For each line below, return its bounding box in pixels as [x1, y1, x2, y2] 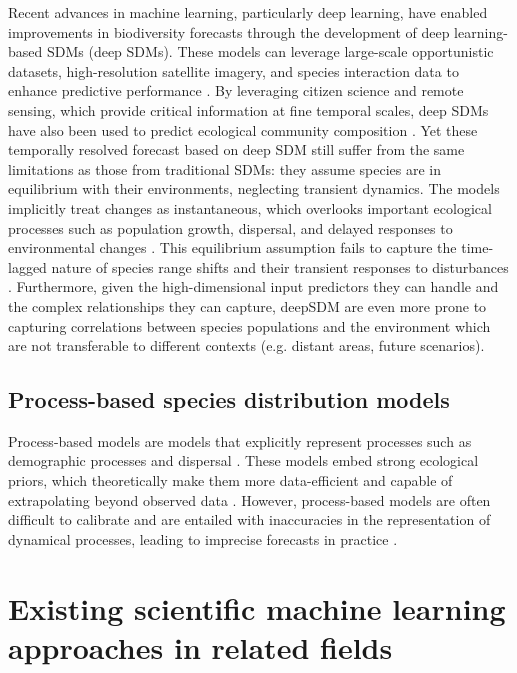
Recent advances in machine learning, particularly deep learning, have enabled [8, 2, 488, 22]
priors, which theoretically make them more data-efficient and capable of [8, 470, 453, 491]
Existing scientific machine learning [8, 587, 506, 628]
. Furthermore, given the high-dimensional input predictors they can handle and [8, 276, 499, 297]
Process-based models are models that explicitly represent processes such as [8, 430, 472, 451]
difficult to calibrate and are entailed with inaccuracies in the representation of [8, 509, 491, 530]
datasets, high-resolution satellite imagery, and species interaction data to [8, 60, 459, 81]
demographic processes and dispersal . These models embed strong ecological [8, 450, 479, 471]
